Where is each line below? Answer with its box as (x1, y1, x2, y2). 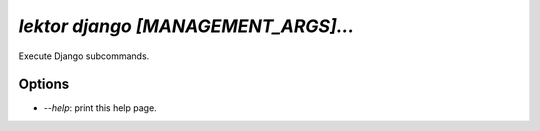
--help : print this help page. (43, 102, 157, 114)
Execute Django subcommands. (18, 50, 150, 62)
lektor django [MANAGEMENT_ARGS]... (18, 15, 355, 37)
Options (18, 76, 70, 93)
